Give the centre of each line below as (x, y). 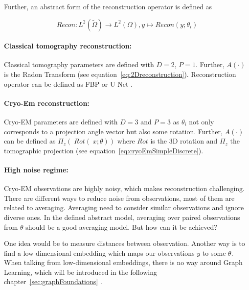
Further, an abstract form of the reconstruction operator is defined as (108, 6)
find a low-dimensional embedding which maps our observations (99, 253)
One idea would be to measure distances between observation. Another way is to (124, 243)
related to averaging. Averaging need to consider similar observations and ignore (124, 207)
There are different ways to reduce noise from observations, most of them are (119, 198)
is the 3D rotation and (184, 141)
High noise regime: (36, 169)
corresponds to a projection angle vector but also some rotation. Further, (113, 131)
